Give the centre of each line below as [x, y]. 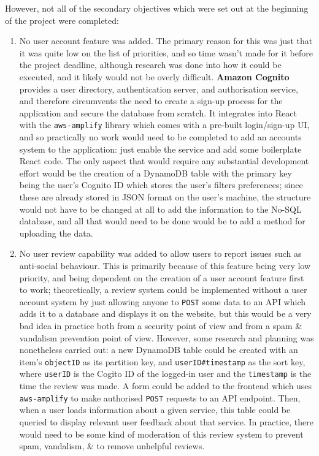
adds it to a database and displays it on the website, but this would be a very [165, 313]
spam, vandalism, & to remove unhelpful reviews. [112, 446]
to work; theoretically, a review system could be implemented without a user [163, 290]
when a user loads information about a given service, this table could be [155, 410]
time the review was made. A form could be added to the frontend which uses [166, 386]
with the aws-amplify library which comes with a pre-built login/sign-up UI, [164, 125]
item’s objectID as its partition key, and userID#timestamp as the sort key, [162, 361]
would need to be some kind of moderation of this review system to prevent [161, 434]
